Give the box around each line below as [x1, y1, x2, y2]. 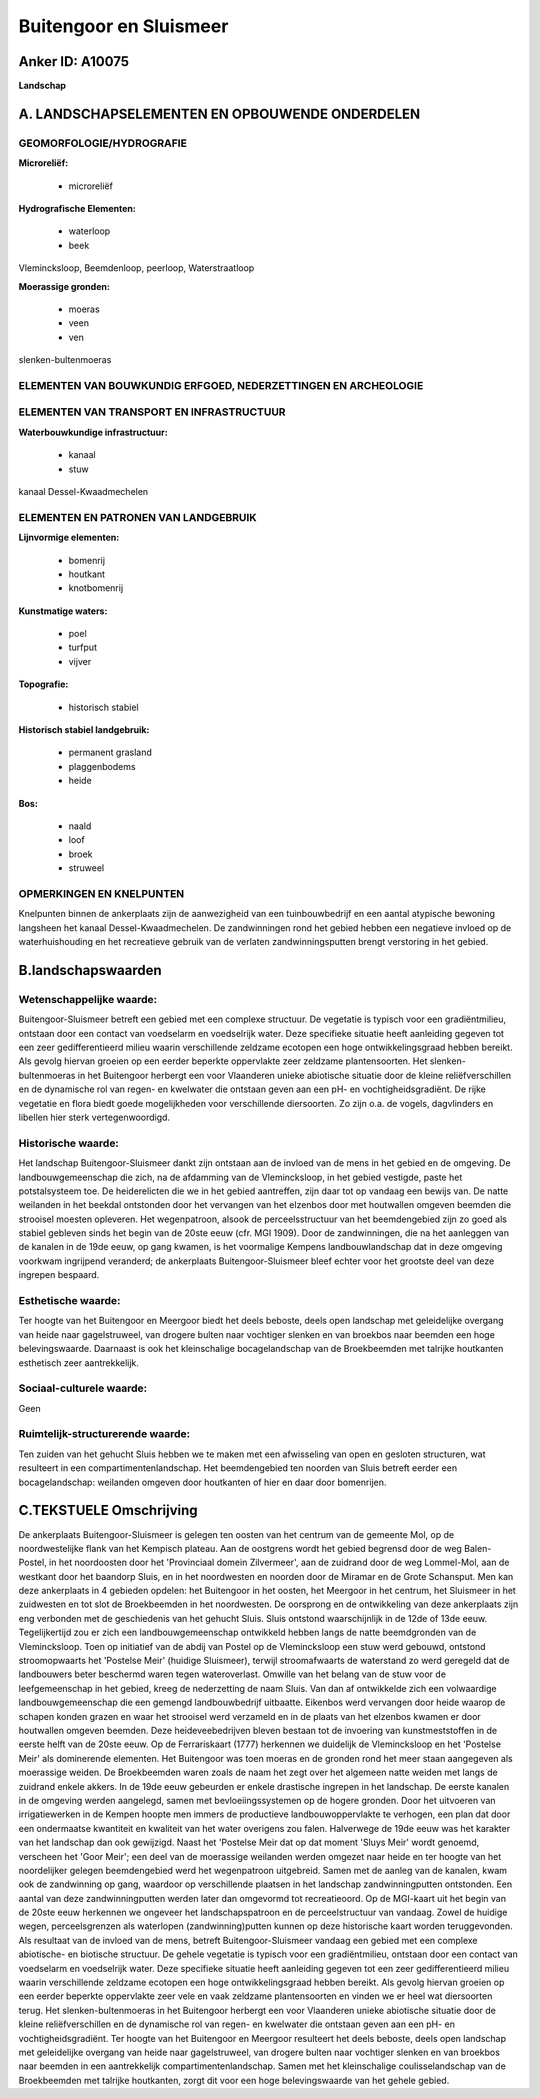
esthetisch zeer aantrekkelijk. [18, 1356, 140, 1369]
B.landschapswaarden [18, 961, 162, 979]
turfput [68, 641, 97, 654]
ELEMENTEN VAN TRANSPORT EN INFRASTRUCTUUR [18, 405, 286, 419]
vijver [68, 655, 92, 667]
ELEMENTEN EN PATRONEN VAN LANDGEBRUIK [18, 510, 257, 524]
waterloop [68, 225, 111, 237]
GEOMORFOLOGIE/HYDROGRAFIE [18, 136, 187, 150]
